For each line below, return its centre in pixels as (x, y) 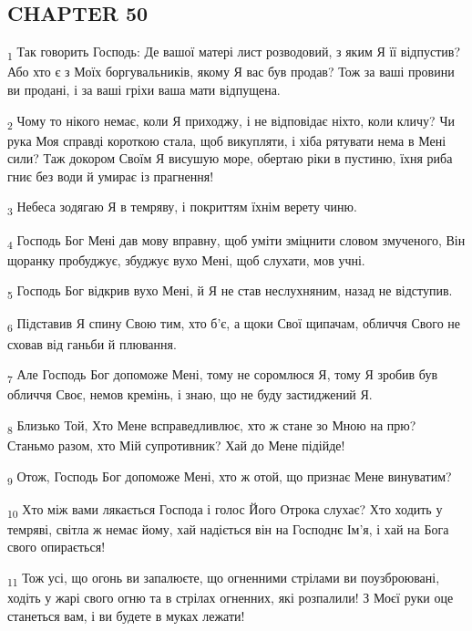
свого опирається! (56, 547)
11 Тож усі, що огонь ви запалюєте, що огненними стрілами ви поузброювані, (224, 578)
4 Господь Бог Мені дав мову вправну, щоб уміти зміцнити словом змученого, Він (236, 241)
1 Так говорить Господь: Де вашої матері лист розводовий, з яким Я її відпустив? (234, 52)
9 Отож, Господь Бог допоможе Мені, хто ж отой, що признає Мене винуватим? (230, 477)
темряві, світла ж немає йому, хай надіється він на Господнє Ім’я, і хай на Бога (228, 528)
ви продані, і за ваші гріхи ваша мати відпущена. (144, 89)
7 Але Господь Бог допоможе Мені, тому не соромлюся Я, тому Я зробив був (223, 375)
